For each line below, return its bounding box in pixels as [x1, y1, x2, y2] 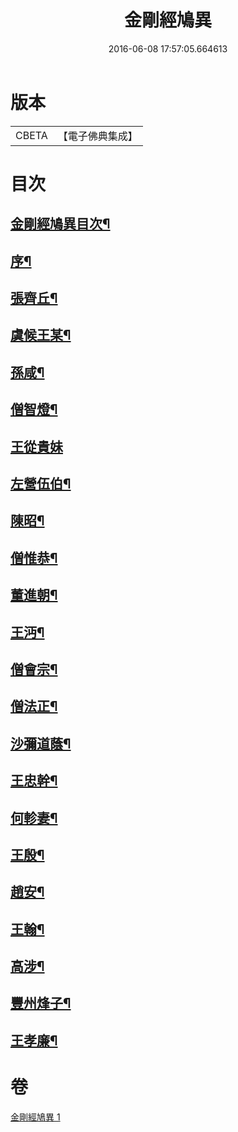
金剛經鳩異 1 [10, 1111, 61, 1123]
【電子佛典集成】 [57, 129, 138, 143]
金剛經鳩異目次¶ [10, 216, 111, 233]
